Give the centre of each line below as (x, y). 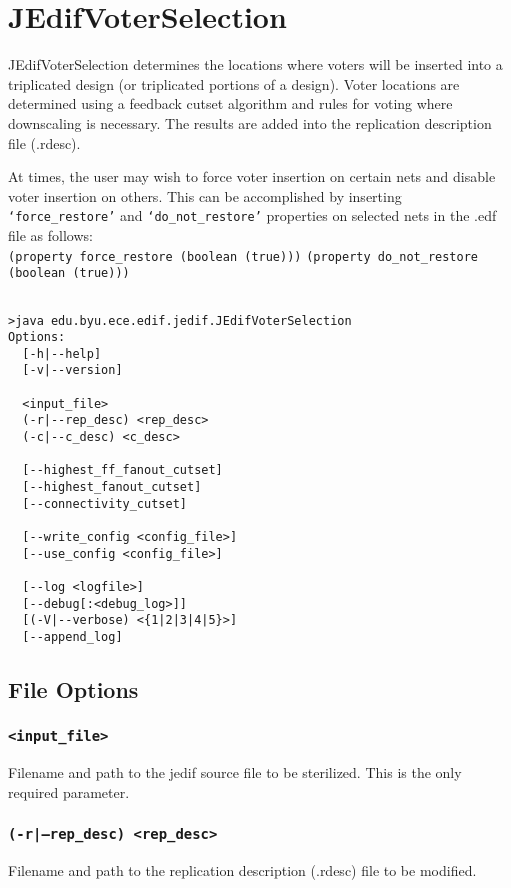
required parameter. (69, 791)
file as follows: (50, 234)
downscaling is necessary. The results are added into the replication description (250, 122)
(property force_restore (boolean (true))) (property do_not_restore (243, 256)
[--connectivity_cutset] (104, 503)
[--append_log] (72, 636)
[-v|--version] (72, 370)
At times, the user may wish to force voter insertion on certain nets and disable (252, 176)
